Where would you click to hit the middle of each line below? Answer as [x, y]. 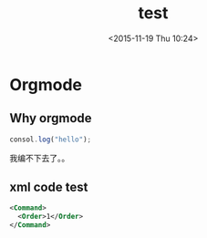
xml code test [49, 187]
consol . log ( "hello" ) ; [51, 140]
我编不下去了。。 [40, 158]
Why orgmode [51, 118]
